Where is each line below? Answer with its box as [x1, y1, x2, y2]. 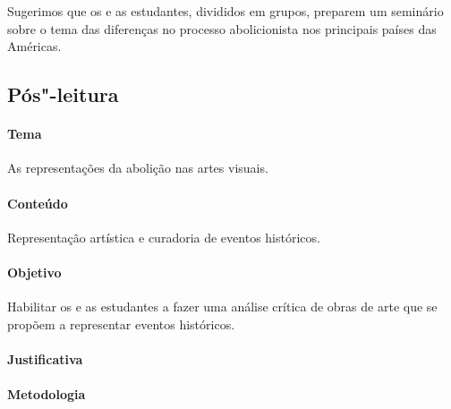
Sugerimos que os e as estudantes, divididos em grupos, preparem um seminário [7, 2, 444, 20]
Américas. [7, 37, 62, 55]
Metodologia [7, 385, 86, 404]
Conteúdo [7, 193, 68, 212]
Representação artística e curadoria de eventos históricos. [7, 227, 320, 246]
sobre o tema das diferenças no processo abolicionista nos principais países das [7, 19, 437, 38]
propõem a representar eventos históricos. [7, 314, 235, 333]
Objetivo [7, 262, 62, 281]
